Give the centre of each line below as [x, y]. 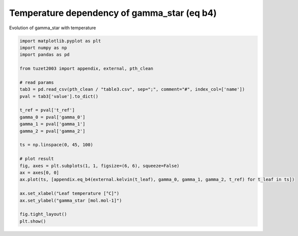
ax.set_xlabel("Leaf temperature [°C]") [69, 194]
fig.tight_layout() [43, 214]
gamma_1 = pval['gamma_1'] [52, 124]
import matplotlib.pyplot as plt [60, 41]
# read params [37, 82]
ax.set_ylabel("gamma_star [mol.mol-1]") [71, 200]
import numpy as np [43, 48]
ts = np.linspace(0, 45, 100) [56, 145]
